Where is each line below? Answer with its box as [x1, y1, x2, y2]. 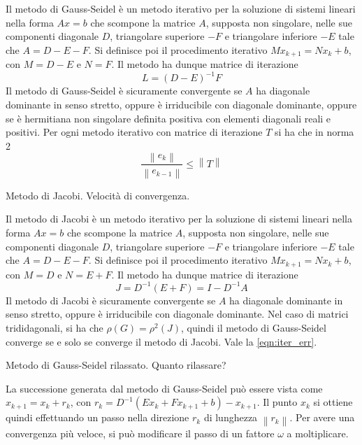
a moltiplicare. [287, 425, 349, 440]
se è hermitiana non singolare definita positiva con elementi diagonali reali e [6, 111, 331, 125]
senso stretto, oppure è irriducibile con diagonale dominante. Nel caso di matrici [6, 306, 349, 321]
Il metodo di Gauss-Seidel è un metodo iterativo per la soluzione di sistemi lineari [6, 1, 356, 15]
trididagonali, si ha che [6, 320, 103, 334]
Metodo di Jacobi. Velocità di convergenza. [6, 188, 190, 202]
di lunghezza [203, 410, 258, 425]
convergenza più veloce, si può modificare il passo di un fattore [6, 425, 275, 440]
